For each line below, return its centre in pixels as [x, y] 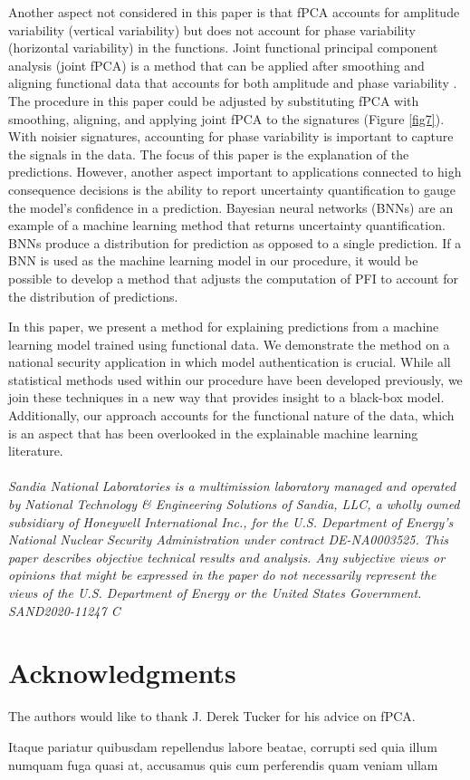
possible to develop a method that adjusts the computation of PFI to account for [233, 278]
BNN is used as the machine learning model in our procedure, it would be [213, 260]
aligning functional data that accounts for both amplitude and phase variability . [233, 83]
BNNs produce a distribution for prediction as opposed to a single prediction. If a [235, 242]
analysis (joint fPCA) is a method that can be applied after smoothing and [216, 65]
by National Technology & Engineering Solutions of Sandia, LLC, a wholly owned [234, 504]
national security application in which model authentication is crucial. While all [230, 362]
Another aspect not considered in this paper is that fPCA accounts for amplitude [234, 12]
